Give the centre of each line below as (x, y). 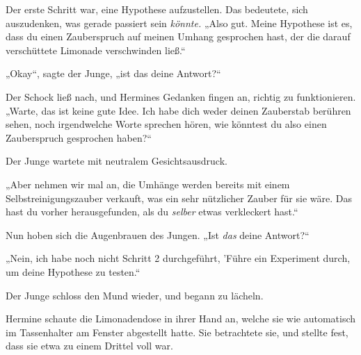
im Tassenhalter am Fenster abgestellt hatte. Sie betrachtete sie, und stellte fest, (177, 332)
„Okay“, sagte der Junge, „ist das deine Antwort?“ (113, 73)
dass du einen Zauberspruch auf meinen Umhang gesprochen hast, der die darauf (178, 36)
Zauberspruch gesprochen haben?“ (79, 137)
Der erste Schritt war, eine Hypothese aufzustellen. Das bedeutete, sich (157, 9)
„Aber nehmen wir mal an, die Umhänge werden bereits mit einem (148, 184)
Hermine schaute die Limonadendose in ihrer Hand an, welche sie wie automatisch (181, 319)
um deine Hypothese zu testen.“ (73, 271)
